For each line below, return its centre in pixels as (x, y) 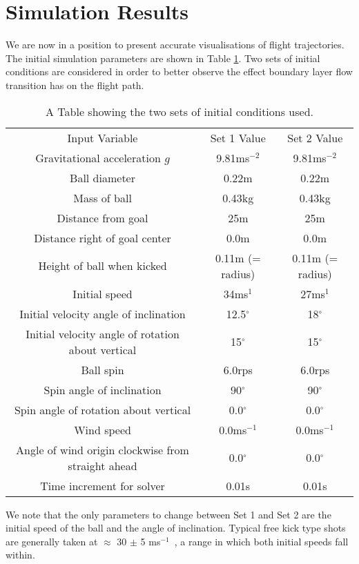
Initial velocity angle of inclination (103, 313)
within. (20, 555)
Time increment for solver (103, 485)
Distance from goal (103, 217)
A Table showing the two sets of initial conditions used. (179, 111)
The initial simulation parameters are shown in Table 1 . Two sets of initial (163, 58)
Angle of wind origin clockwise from (103, 449)
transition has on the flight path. (75, 85)
